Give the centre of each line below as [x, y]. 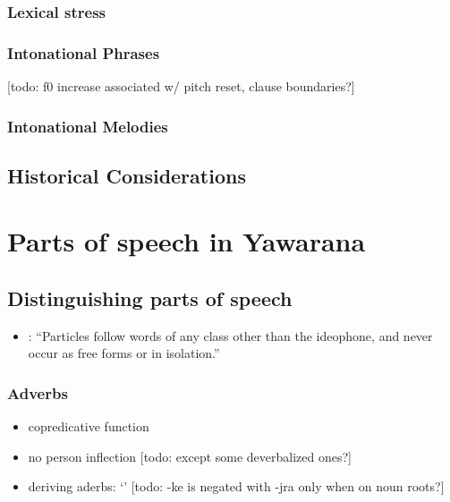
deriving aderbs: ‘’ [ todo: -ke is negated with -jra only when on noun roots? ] [236, 486]
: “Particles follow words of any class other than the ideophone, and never [230, 335]
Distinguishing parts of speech [150, 298]
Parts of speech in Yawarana [187, 241]
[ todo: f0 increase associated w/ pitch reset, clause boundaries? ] [181, 86]
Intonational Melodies [88, 126]
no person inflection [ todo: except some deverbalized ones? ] [190, 456]
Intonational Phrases [84, 52]
